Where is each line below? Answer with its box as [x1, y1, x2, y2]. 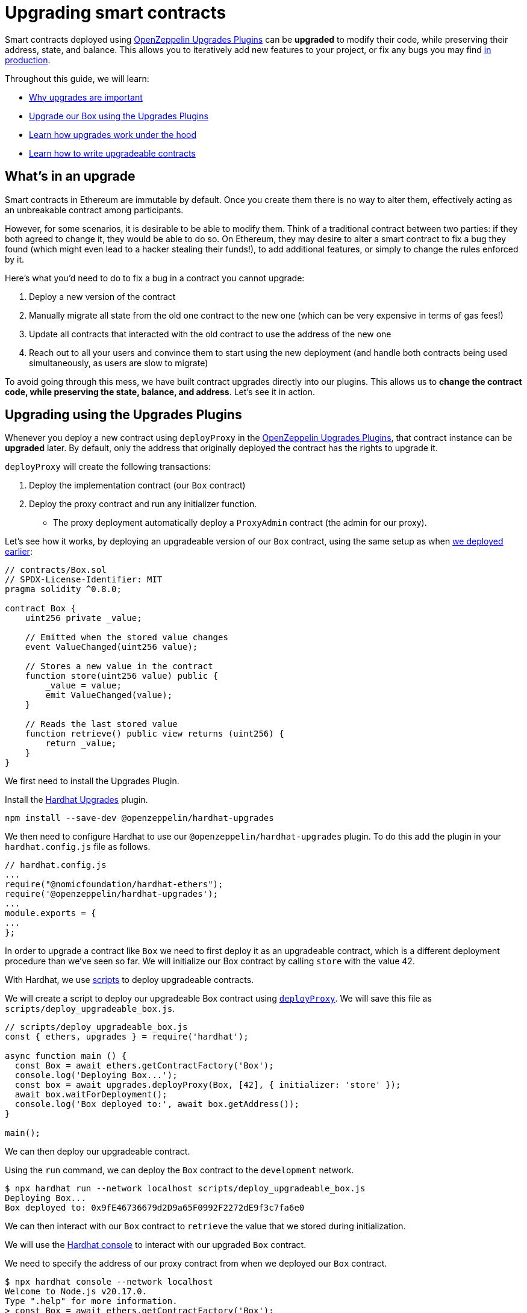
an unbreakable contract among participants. [5, 204, 184, 215]
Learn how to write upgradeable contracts [29, 148, 196, 158]
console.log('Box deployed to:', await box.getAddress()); [14, 1099, 299, 1109]
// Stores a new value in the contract [25, 661, 213, 672]
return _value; [45, 738, 117, 749]
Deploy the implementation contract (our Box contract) [29, 480, 246, 491]
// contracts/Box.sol [5, 565, 107, 575]
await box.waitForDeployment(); [14, 1090, 167, 1100]
